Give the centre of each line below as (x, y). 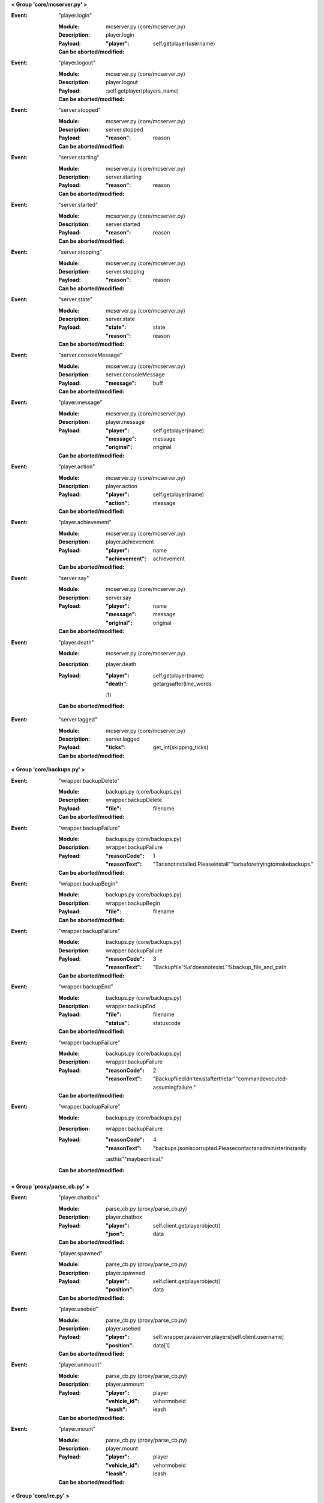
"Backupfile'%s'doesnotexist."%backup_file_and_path (220, 967)
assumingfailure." (175, 1087)
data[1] (162, 1345)
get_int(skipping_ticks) (181, 747)
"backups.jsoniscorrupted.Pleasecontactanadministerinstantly (230, 1148)
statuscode (167, 1023)
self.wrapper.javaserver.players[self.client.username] (219, 1337)
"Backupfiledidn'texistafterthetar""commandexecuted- (220, 1079)
